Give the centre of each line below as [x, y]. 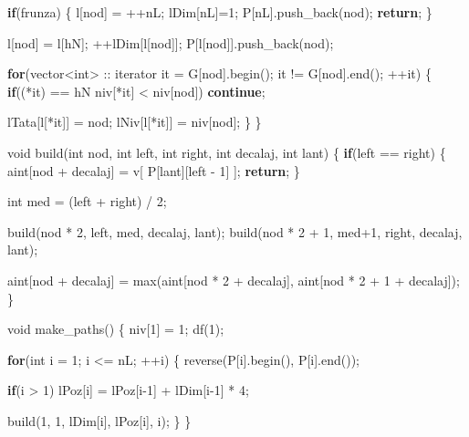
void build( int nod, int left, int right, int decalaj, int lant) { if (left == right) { [227, 152]
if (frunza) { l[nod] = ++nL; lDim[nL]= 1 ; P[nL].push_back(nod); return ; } [220, 12]
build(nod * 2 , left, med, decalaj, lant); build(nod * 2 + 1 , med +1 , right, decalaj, [235, 231]
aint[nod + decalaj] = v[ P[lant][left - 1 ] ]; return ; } [154, 170]
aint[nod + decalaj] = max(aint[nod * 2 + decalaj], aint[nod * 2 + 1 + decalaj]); [234, 280]
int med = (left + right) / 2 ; [87, 201]
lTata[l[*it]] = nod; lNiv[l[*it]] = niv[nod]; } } [135, 122]
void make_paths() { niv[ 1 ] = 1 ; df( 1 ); [116, 329]
